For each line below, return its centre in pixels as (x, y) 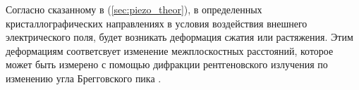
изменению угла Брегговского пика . (84, 78)
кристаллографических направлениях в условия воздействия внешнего (157, 23)
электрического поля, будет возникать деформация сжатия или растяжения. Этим (179, 37)
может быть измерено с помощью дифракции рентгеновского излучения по (167, 64)
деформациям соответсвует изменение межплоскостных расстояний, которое (170, 50)
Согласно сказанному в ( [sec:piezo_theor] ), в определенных (134, 9)
